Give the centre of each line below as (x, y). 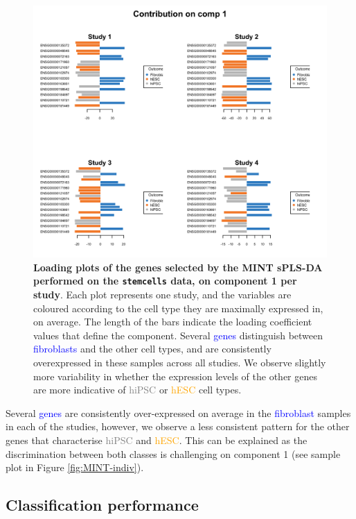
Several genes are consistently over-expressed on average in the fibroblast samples (178, 412)
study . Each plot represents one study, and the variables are (162, 294)
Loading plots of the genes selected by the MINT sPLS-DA (178, 267)
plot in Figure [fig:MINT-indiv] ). (75, 467)
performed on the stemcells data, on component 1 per (165, 281)
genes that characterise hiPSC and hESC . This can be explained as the (157, 440)
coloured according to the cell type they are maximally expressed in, (178, 308)
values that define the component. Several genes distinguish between (178, 335)
